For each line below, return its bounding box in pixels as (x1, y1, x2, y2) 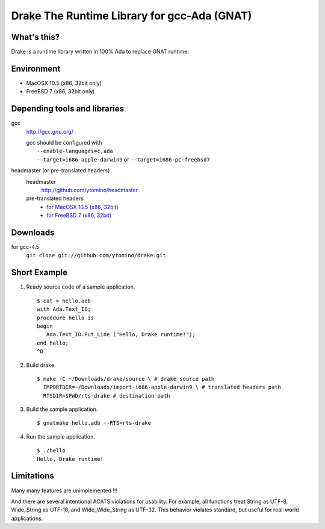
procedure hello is (37, 314, 94, 321)
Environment (11, 63, 61, 74)
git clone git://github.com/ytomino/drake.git (26, 252, 166, 259)
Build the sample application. (26, 405, 98, 413)
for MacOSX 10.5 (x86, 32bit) (46, 203, 119, 210)
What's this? (11, 32, 60, 42)
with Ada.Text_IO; (37, 306, 91, 313)
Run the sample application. (26, 433, 96, 440)
